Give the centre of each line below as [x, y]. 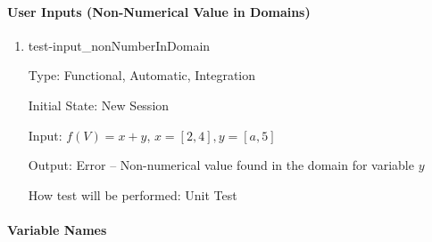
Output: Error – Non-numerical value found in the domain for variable [221, 165]
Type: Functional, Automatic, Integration [142, 75]
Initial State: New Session [99, 105]
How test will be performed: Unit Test [133, 194]
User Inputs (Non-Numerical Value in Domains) [159, 11]
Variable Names [57, 229]
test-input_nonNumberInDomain [119, 45]
